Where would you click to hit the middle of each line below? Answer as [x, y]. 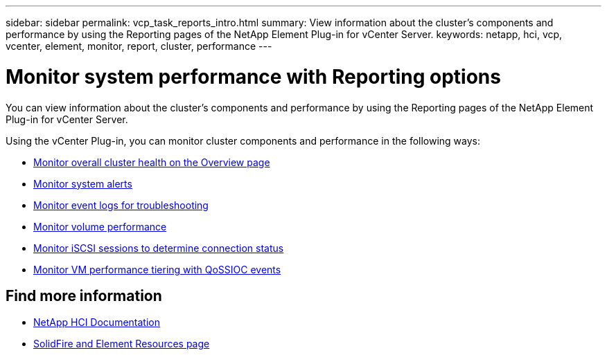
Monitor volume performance [100, 226]
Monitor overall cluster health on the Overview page [152, 162]
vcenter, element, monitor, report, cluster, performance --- [139, 46]
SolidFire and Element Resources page [122, 344]
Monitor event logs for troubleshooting [121, 205]
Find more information [84, 295]
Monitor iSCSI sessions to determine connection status [159, 248]
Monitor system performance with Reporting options [253, 76]
